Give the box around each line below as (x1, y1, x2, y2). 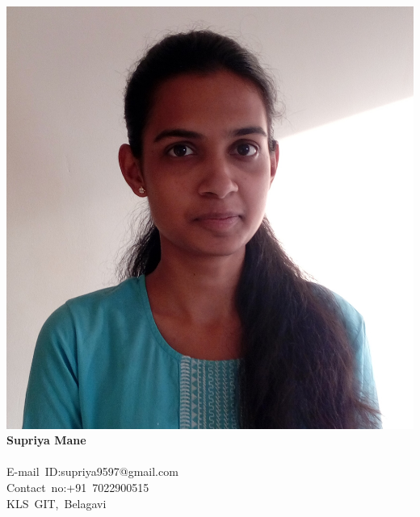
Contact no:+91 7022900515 (6, 478, 149, 495)
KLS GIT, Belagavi (6, 494, 107, 511)
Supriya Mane (6, 432, 86, 448)
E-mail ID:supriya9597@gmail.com (6, 463, 178, 480)
